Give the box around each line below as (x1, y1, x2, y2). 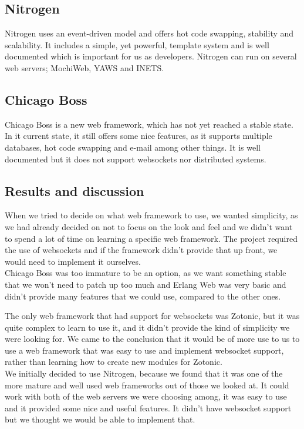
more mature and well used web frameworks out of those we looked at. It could (5, 378, 289, 391)
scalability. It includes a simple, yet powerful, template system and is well (5, 38, 269, 51)
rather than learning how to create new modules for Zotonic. (5, 355, 222, 368)
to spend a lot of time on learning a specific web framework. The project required (5, 232, 298, 244)
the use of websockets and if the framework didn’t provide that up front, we (5, 244, 278, 256)
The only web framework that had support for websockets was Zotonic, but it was (5, 310, 300, 322)
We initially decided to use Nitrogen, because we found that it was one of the (5, 367, 283, 380)
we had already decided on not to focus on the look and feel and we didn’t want (5, 220, 293, 232)
